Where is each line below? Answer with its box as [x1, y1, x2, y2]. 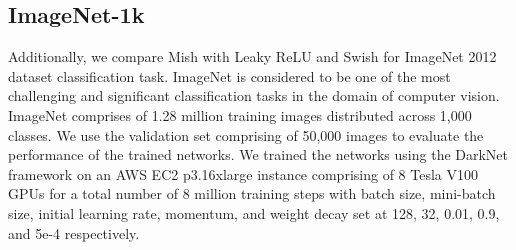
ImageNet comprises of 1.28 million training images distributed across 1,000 [8, 104, 472, 125]
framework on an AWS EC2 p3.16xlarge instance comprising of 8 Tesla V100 [8, 163, 478, 184]
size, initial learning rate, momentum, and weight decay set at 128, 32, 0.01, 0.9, [8, 202, 500, 223]
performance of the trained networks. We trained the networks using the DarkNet [8, 144, 509, 165]
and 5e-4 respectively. [8, 222, 140, 243]
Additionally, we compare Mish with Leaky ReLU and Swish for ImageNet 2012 [8, 46, 497, 67]
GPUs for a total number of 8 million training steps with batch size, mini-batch [8, 183, 496, 204]
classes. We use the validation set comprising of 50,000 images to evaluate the [8, 124, 484, 145]
